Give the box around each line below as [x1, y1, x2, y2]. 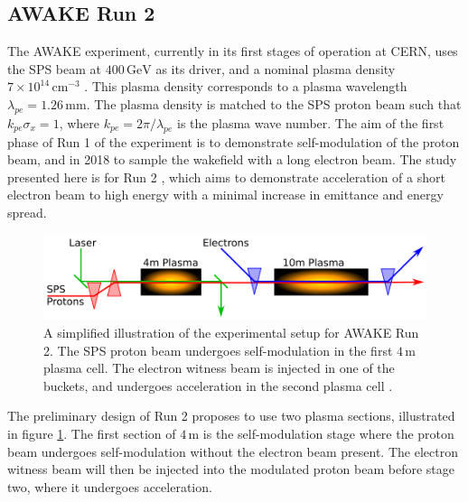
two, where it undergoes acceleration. [7, 477, 212, 496]
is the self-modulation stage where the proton [202, 424, 454, 443]
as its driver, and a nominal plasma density [155, 59, 396, 78]
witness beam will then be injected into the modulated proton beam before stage [7, 460, 454, 479]
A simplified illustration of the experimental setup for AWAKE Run [43, 323, 419, 342]
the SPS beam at [7, 59, 102, 78]
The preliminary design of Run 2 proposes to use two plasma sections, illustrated [7, 406, 455, 425]
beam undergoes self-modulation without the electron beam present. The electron [7, 442, 458, 460]
